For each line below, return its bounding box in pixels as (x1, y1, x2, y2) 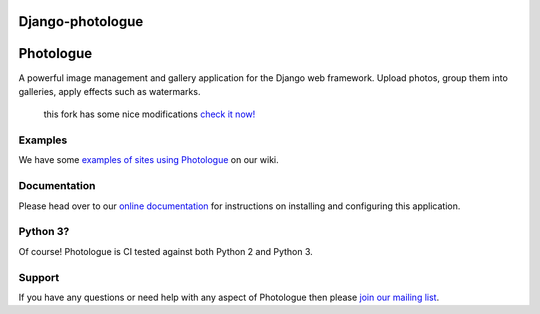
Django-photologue (18, 13, 144, 30)
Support (18, 270, 60, 284)
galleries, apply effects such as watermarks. (18, 85, 201, 97)
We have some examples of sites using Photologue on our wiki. (18, 154, 279, 166)
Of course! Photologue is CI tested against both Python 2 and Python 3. (18, 245, 314, 257)
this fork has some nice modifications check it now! (43, 108, 256, 120)
